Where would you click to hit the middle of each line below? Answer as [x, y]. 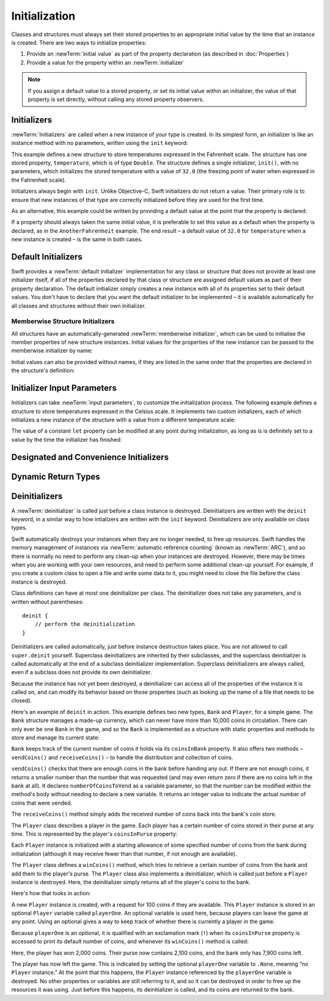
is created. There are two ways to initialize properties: [79, 42]
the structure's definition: [43, 371]
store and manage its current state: [56, 738]
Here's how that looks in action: [51, 893]
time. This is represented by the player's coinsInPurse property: [94, 834]
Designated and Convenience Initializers [90, 457]
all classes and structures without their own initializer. [79, 305]
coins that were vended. [42, 803]
